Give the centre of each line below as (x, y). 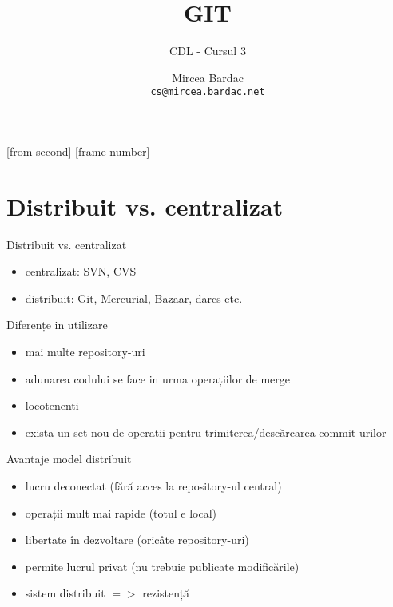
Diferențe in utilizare (57, 325)
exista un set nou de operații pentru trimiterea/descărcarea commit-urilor (206, 432)
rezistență (166, 593)
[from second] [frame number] (78, 151)
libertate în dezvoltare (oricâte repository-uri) (137, 540)
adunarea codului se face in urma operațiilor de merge (158, 378)
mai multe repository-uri (85, 352)
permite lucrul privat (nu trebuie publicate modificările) (162, 566)
